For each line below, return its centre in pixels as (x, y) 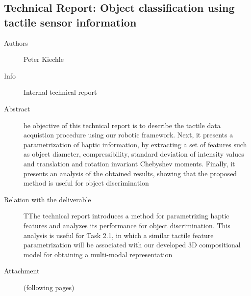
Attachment (22, 271)
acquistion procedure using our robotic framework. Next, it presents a (128, 135)
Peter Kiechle (44, 59)
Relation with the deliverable (48, 199)
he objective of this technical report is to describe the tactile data (122, 125)
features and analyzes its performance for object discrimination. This (127, 225)
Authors (16, 42)
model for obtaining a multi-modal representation (98, 254)
